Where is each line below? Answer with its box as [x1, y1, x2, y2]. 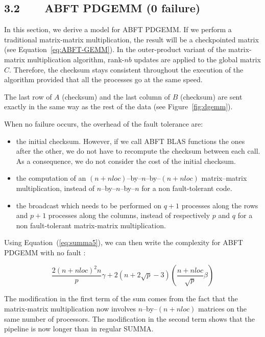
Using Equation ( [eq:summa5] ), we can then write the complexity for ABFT [4, 237, 243, 248]
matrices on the [198, 303, 247, 314]
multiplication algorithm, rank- [27, 54, 125, 64]
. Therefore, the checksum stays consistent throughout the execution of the [9, 64, 244, 75]
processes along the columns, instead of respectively [48, 210, 210, 221]
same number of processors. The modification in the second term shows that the [4, 313, 255, 324]
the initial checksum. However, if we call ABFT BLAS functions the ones [16, 135, 245, 146]
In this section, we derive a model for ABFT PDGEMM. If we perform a [4, 24, 232, 35]
